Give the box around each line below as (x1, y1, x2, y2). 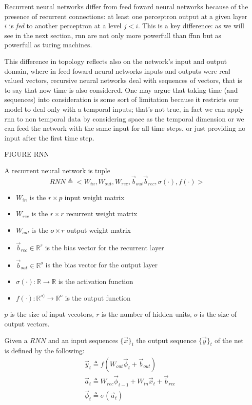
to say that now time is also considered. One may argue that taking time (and (4, 84, 238, 95)
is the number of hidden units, (101, 309, 192, 319)
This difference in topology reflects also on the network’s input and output (4, 56, 227, 66)
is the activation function (58, 276, 134, 286)
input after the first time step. (4, 132, 95, 142)
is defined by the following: (4, 345, 85, 356)
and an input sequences (48, 335, 118, 345)
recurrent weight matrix (66, 208, 137, 219)
